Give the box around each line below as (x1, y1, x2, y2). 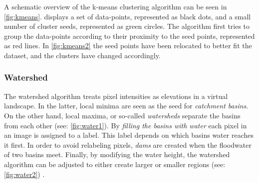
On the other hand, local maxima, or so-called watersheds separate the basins (4, 110, 241, 120)
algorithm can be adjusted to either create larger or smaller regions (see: (4, 159, 226, 169)
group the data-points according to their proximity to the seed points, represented (4, 30, 255, 41)
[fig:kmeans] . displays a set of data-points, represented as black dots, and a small (4, 11, 251, 21)
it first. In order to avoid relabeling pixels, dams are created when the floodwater (4, 139, 252, 150)
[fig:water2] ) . (4, 169, 45, 179)
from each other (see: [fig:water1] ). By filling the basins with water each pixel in (4, 120, 247, 130)
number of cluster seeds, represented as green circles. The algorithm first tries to (4, 21, 250, 31)
